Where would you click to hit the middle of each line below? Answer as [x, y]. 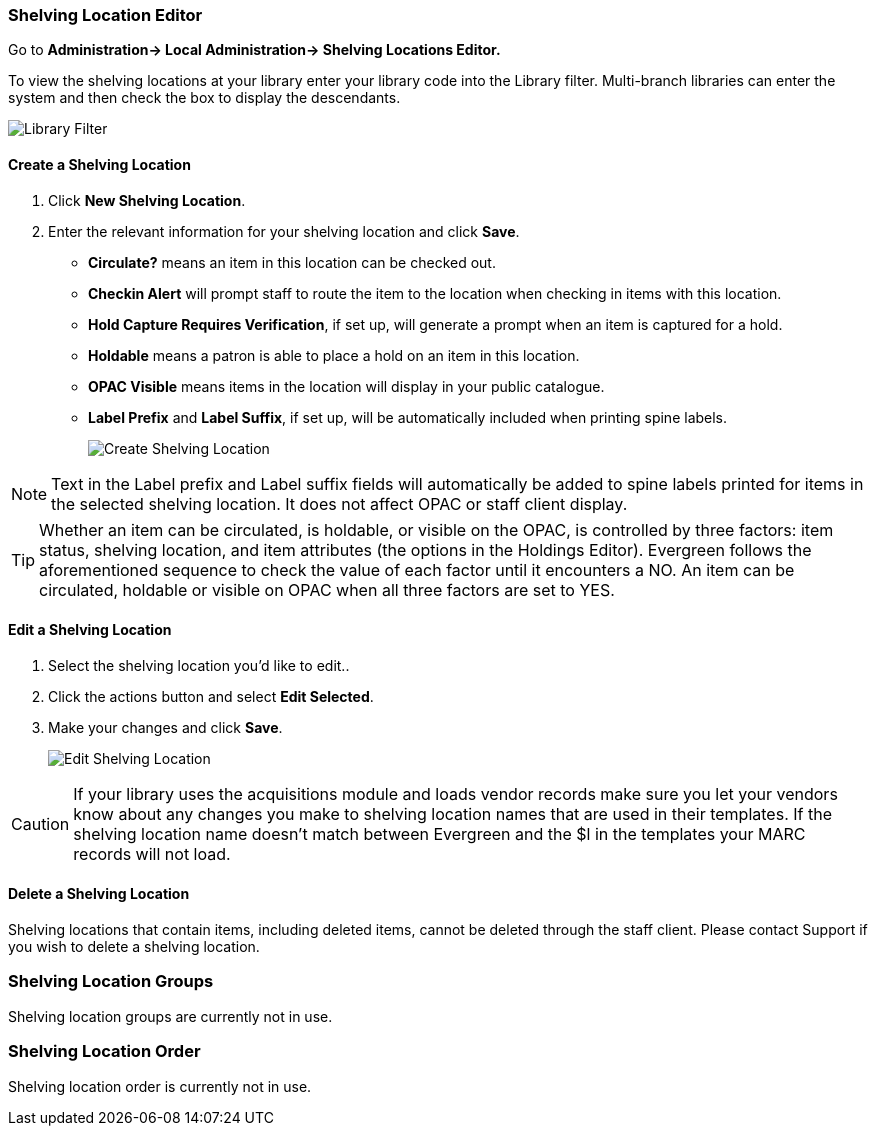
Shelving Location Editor [105, 15]
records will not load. [152, 853]
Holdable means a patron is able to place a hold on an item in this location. [334, 355]
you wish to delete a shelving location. [134, 947]
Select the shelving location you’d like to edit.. [199, 665]
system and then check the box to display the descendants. [204, 98]
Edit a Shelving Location [90, 630]
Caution [40, 823]
